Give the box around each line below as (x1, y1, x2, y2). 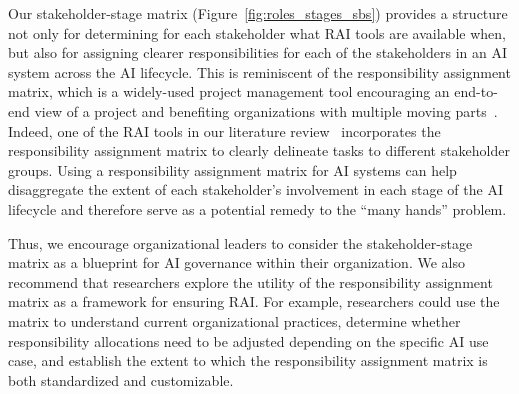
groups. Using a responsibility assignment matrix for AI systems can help (8, 159, 457, 180)
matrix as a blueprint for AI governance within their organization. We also (8, 252, 465, 273)
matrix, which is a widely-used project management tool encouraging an (8, 81, 450, 102)
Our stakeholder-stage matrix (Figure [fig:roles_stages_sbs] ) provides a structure (8, 3, 508, 23)
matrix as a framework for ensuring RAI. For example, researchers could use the (8, 291, 500, 312)
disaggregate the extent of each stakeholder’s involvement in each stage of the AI (8, 179, 503, 200)
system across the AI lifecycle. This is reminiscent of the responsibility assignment (8, 61, 511, 82)
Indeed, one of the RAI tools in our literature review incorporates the (8, 120, 441, 141)
